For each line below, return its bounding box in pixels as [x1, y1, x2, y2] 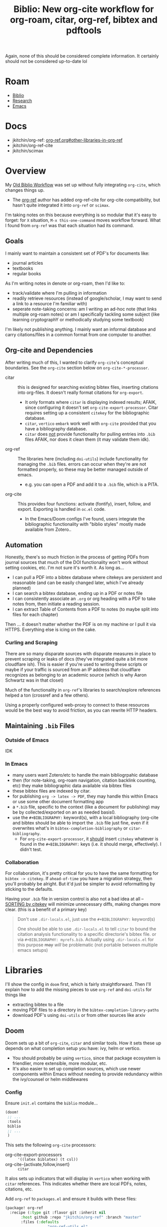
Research [12, 98, 32, 104]
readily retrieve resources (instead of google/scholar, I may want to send [12, 295, 162, 301]
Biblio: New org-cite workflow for [13, 4, 154, 15]
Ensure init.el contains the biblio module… [5, 1100, 98, 1106]
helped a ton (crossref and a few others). [5, 692, 90, 698]
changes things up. [5, 187, 45, 193]
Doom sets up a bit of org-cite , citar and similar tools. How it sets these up [5, 1040, 162, 1046]
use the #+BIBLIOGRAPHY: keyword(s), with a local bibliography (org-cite [12, 814, 159, 820]
